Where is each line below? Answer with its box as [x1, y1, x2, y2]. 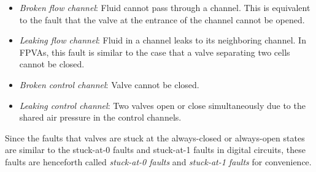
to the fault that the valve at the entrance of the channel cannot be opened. [19, 13, 305, 26]
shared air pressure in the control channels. [19, 111, 182, 124]
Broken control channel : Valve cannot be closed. [19, 78, 199, 91]
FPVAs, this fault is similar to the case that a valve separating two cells [19, 45, 290, 58]
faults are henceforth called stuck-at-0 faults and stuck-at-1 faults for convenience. [5, 155, 312, 168]
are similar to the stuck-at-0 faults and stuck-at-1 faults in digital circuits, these [5, 143, 306, 156]
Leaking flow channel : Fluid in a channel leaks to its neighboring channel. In [19, 34, 306, 47]
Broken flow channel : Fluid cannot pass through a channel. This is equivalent [19, 1, 310, 13]
